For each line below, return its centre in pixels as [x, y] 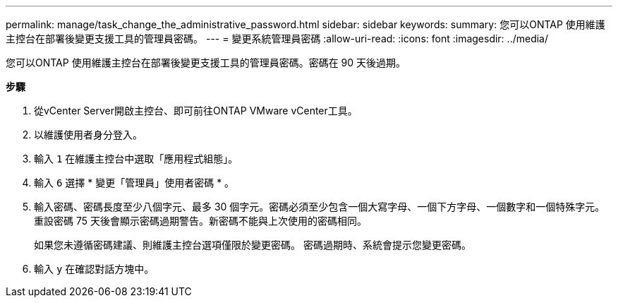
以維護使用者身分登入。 [88, 135]
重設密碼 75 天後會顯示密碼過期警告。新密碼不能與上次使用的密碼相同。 [200, 221]
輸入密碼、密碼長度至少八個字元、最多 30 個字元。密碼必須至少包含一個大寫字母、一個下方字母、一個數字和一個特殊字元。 [320, 207]
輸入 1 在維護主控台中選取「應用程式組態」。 [136, 159]
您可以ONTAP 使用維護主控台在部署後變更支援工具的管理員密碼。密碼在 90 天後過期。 [206, 63]
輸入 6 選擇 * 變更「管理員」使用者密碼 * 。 [134, 183]
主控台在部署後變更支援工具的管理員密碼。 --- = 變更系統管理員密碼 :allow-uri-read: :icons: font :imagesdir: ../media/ [277, 38]
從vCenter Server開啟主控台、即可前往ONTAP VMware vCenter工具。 [196, 111]
